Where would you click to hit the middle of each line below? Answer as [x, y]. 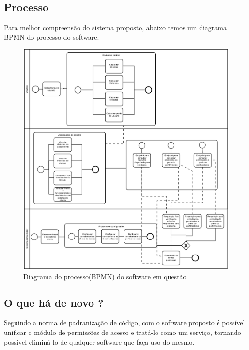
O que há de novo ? [54, 302]
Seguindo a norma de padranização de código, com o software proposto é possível [124, 323]
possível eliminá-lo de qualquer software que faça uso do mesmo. [99, 342]
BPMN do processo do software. [52, 37]
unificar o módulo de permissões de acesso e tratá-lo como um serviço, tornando [123, 332]
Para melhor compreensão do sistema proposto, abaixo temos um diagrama [116, 27]
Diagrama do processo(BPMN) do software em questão [105, 276]
